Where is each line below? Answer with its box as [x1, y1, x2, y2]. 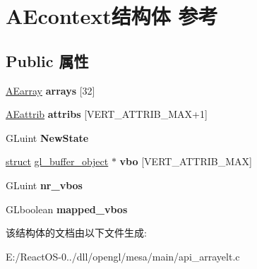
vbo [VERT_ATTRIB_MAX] [119, 154, 252, 169]
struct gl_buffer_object [6, 154, 109, 169]
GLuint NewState [6, 130, 89, 145]
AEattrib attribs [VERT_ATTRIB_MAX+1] [6, 107, 208, 121]
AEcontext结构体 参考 [6, 1, 218, 30]
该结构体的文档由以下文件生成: [6, 225, 147, 240]
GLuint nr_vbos [6, 177, 83, 192]
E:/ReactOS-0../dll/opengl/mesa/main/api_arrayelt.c [6, 249, 240, 263]
